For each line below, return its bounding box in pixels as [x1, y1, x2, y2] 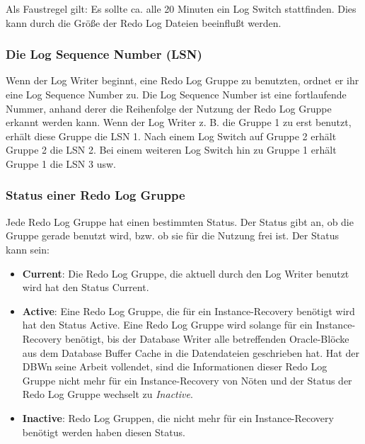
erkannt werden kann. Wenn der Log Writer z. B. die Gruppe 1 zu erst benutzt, [6, 115, 352, 130]
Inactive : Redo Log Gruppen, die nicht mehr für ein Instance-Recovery [22, 410, 334, 425]
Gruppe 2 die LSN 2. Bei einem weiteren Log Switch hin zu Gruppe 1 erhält [6, 142, 337, 157]
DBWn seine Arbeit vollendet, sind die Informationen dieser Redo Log [22, 359, 328, 374]
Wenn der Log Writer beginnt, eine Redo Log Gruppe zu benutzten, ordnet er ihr [6, 73, 359, 88]
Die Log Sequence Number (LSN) [6, 45, 202, 63]
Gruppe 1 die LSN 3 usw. [6, 156, 116, 171]
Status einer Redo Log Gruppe [6, 186, 185, 204]
